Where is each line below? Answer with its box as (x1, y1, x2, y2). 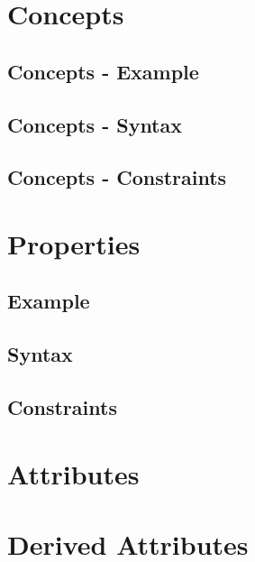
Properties (7, 225, 141, 262)
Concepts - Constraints (7, 163, 227, 191)
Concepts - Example (7, 57, 199, 85)
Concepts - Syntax (7, 110, 182, 138)
